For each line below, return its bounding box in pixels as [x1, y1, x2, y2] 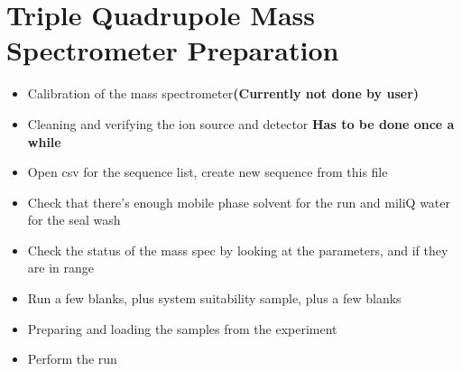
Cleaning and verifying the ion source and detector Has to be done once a [27, 114, 455, 133]
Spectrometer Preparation [6, 32, 339, 69]
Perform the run [27, 349, 117, 368]
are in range [27, 258, 94, 277]
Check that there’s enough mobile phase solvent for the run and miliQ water [27, 192, 451, 211]
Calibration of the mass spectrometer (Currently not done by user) [27, 84, 420, 103]
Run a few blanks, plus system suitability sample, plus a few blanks [27, 289, 402, 308]
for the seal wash [27, 210, 121, 229]
